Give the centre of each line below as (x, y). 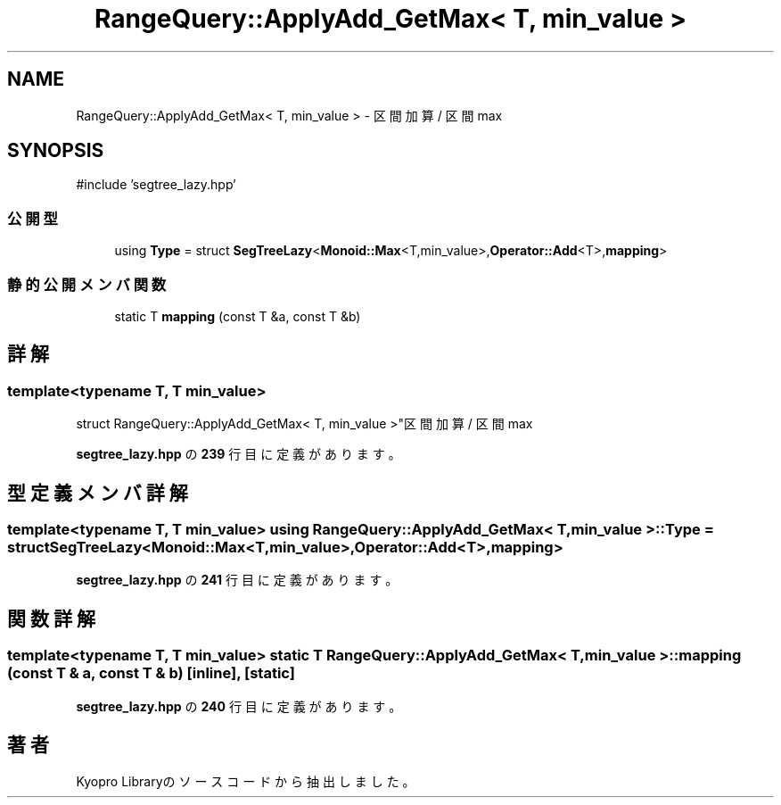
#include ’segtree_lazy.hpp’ (156, 185)
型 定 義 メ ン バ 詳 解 (98, 493)
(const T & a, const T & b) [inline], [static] (151, 673)
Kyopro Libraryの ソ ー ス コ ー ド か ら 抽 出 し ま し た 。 (246, 782)
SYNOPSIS (56, 151)
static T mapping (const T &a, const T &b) (238, 316)
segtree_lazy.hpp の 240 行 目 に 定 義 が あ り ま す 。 (239, 706)
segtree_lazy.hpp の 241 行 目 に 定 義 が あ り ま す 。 (237, 580)
